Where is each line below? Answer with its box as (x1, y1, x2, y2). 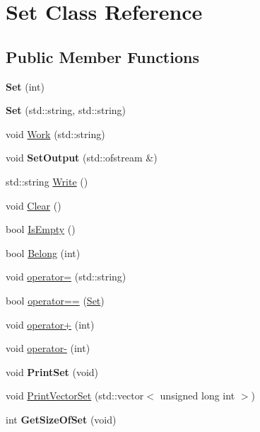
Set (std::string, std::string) (6, 103, 126, 118)
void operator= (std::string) (6, 269, 126, 284)
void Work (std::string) (6, 126, 105, 141)
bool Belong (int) (6, 245, 81, 260)
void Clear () (6, 198, 61, 212)
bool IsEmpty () (6, 222, 76, 237)
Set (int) (6, 79, 45, 93)
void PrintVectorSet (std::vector (6, 388, 144, 403)
